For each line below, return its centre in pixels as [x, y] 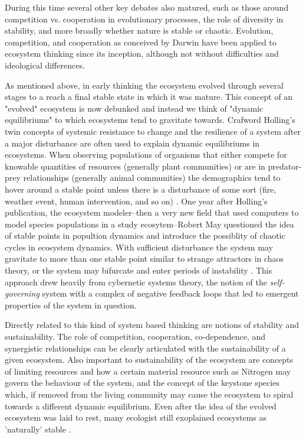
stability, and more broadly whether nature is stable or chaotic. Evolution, [139, 30]
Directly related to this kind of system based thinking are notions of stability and [152, 325]
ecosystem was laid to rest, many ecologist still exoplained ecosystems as [136, 417]
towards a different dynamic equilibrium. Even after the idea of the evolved [141, 406]
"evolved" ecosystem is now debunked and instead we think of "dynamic [134, 108]
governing [22, 293]
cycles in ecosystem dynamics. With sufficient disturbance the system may [139, 247]
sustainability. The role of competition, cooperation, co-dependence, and [135, 336]
